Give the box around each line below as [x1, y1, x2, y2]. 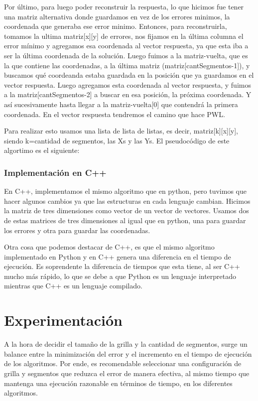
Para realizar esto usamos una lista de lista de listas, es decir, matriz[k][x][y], [4, 126, 238, 136]
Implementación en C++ [4, 166, 107, 178]
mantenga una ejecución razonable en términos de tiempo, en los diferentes [4, 378, 233, 388]
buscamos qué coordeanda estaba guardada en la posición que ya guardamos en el [4, 70, 254, 80]
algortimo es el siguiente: [4, 145, 80, 155]
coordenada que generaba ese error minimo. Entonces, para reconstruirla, [4, 21, 227, 31]
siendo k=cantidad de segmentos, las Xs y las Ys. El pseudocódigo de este [4, 135, 230, 145]
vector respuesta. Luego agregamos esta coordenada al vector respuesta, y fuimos [4, 79, 251, 90]
